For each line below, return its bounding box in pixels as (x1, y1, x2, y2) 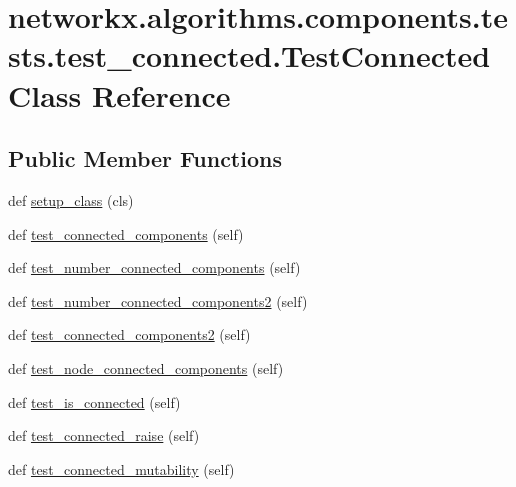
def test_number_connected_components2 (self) (8, 290, 308, 311)
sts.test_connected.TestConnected (8, 35, 491, 76)
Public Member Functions (8, 143, 282, 174)
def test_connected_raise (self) (8, 425, 200, 446)
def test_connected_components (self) (8, 223, 244, 244)
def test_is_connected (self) (8, 391, 181, 412)
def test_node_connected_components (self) (8, 357, 284, 378)
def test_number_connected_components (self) (8, 257, 301, 278)
